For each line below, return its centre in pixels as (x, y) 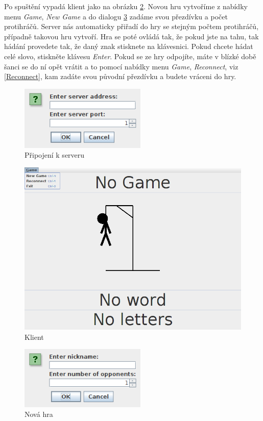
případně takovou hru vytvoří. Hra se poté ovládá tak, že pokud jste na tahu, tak (131, 36)
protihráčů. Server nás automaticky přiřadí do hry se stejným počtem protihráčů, (131, 26)
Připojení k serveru (55, 155)
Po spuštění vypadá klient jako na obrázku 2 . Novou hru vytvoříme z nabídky (126, 6)
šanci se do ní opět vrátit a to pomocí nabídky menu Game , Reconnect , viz (121, 66)
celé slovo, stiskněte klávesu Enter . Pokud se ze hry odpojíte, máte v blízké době (130, 56)
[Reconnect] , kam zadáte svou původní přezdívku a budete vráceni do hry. (120, 76)
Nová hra (39, 414)
